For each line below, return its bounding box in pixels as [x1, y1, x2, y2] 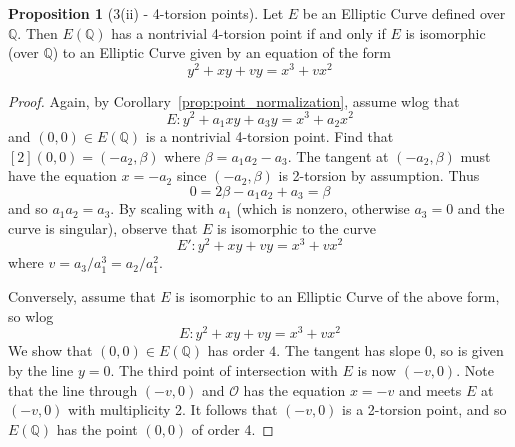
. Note [456, 359, 494, 380]
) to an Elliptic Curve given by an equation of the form [52, 42, 392, 63]
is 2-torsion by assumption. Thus [278, 165, 480, 186]
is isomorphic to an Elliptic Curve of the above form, [175, 286, 500, 307]
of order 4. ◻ [191, 418, 274, 439]
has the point [56, 418, 138, 439]
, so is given [432, 340, 504, 361]
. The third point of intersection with [110, 359, 338, 380]
